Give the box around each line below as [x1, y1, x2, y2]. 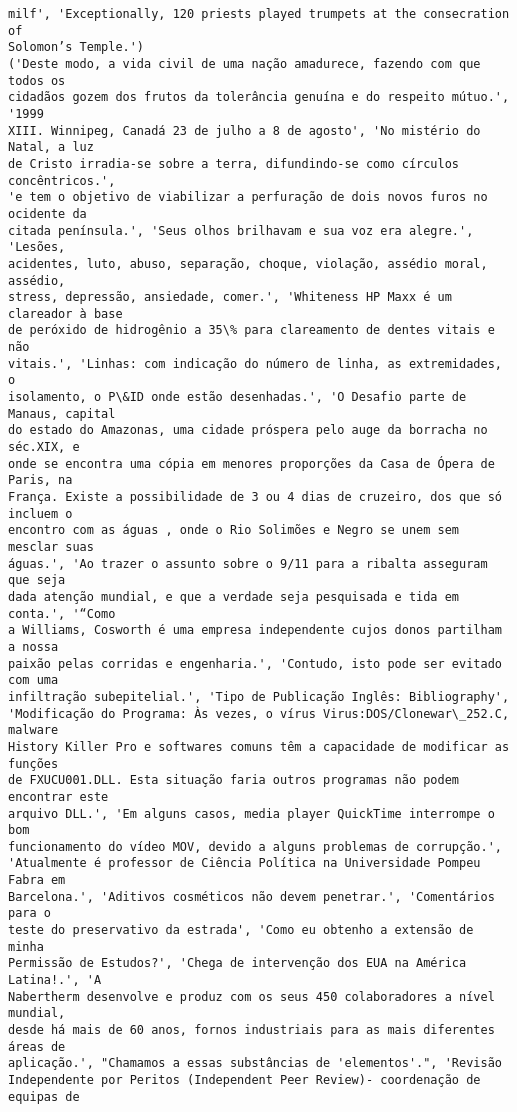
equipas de [8, 1089, 80, 1104]
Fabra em [8, 873, 66, 888]
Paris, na [8, 473, 73, 488]
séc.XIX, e [8, 440, 80, 455]
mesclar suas [8, 540, 94, 554]
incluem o [8, 506, 73, 521]
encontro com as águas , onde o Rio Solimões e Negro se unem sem [8, 523, 460, 538]
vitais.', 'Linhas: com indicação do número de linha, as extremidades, [8, 356, 502, 371]
